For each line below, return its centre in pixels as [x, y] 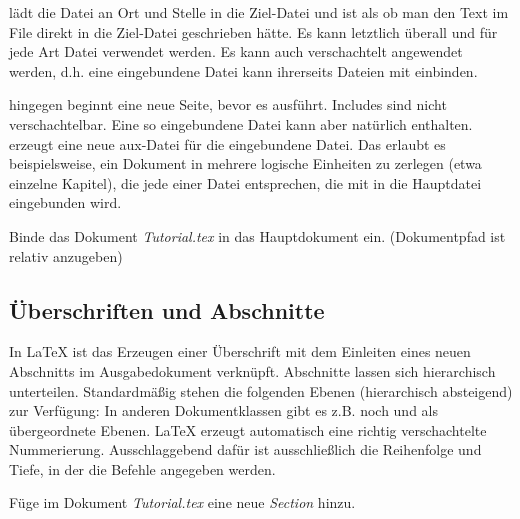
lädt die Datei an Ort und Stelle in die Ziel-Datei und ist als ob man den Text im [259, 12]
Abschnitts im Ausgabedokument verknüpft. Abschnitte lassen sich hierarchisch [252, 370]
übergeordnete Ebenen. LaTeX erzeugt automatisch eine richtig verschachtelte [248, 429]
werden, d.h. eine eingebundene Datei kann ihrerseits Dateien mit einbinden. [243, 70]
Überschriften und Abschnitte [167, 309]
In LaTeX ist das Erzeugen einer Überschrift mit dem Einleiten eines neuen [240, 351]
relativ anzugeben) [66, 255]
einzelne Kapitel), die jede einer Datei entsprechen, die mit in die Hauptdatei [245, 182]
